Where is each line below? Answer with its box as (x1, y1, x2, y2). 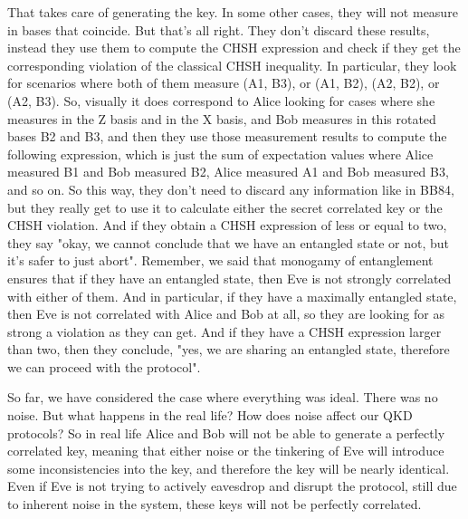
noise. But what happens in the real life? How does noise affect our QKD (7, 406, 413, 425)
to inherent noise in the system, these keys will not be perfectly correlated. (7, 495, 422, 514)
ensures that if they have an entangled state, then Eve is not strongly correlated (7, 268, 452, 287)
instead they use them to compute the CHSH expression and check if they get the (7, 38, 461, 57)
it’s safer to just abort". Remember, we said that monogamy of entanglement (7, 251, 434, 270)
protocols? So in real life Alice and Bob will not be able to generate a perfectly (7, 423, 445, 442)
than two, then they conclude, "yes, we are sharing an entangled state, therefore (7, 340, 450, 359)
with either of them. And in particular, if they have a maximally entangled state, (7, 286, 457, 305)
